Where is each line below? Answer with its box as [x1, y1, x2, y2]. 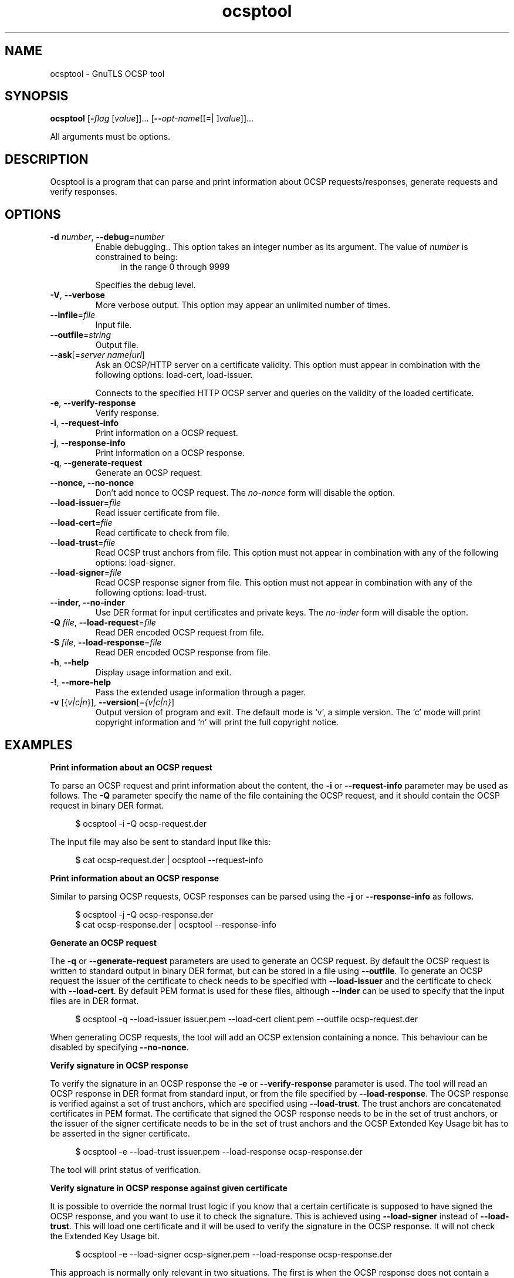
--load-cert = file [50, 518, 113, 528]
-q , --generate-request [50, 458, 143, 468]
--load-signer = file [50, 567, 122, 578]
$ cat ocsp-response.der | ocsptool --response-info [75, 919, 277, 929]
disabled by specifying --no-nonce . [50, 1042, 189, 1052]
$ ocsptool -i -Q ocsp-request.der [75, 818, 207, 829]
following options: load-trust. [95, 587, 207, 598]
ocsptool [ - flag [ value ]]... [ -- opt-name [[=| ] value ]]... [50, 113, 254, 124]
